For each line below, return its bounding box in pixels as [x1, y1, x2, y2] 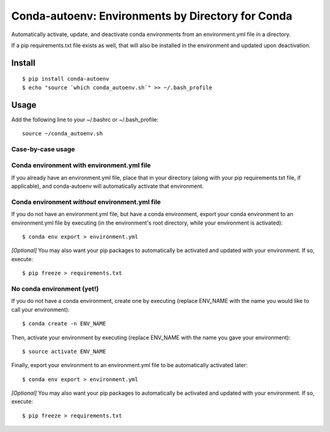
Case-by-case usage [11, 144, 76, 153]
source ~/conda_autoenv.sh [22, 130, 103, 137]
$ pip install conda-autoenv [22, 75, 109, 83]
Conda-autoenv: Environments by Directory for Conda [11, 9, 293, 23]
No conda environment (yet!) [11, 285, 99, 293]
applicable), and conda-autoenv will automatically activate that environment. [11, 182, 204, 190]
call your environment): [11, 306, 70, 313]
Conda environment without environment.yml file [11, 198, 161, 206]
